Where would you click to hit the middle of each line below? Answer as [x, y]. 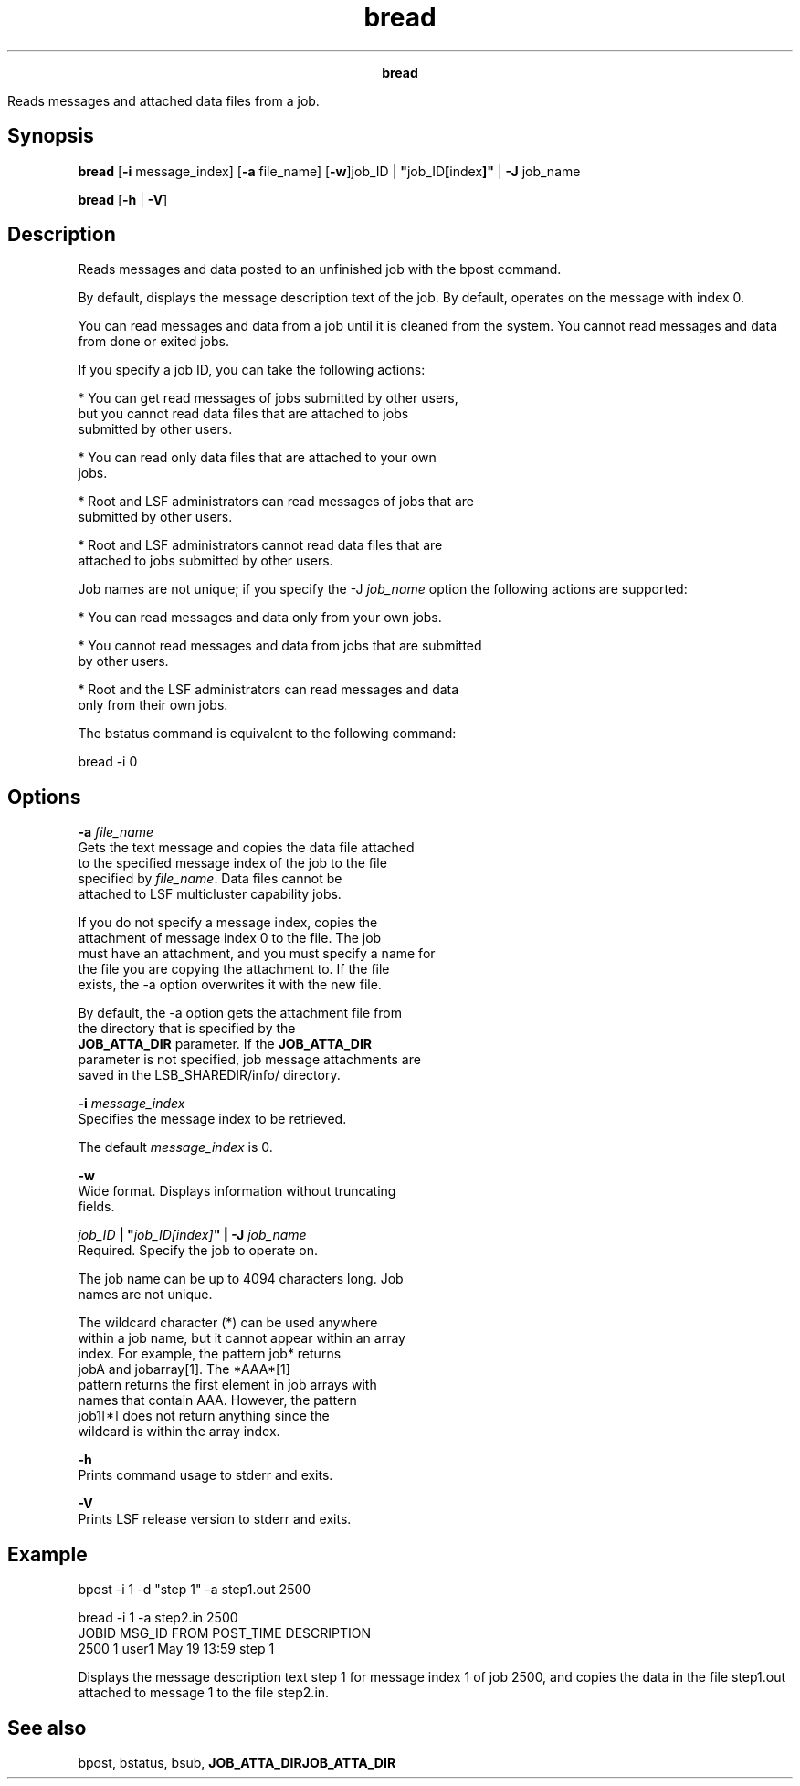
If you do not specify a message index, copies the [228, 923]
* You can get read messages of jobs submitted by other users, [268, 398]
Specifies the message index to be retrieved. [212, 1119]
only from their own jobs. [153, 705]
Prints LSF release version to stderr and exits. [215, 1519]
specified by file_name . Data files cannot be [210, 879]
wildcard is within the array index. [179, 1432]
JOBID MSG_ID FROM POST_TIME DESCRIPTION [225, 1633]
